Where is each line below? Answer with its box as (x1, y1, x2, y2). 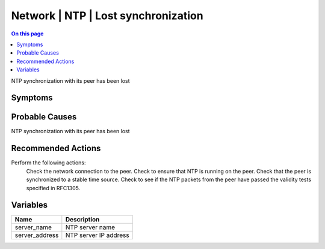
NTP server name (65, 223, 116, 232)
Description (65, 215, 100, 224)
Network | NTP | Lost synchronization (11, 9, 204, 22)
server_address (14, 231, 59, 239)
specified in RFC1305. (26, 184, 81, 191)
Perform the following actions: (11, 159, 86, 166)
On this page (11, 30, 44, 37)
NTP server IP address (65, 231, 129, 239)
